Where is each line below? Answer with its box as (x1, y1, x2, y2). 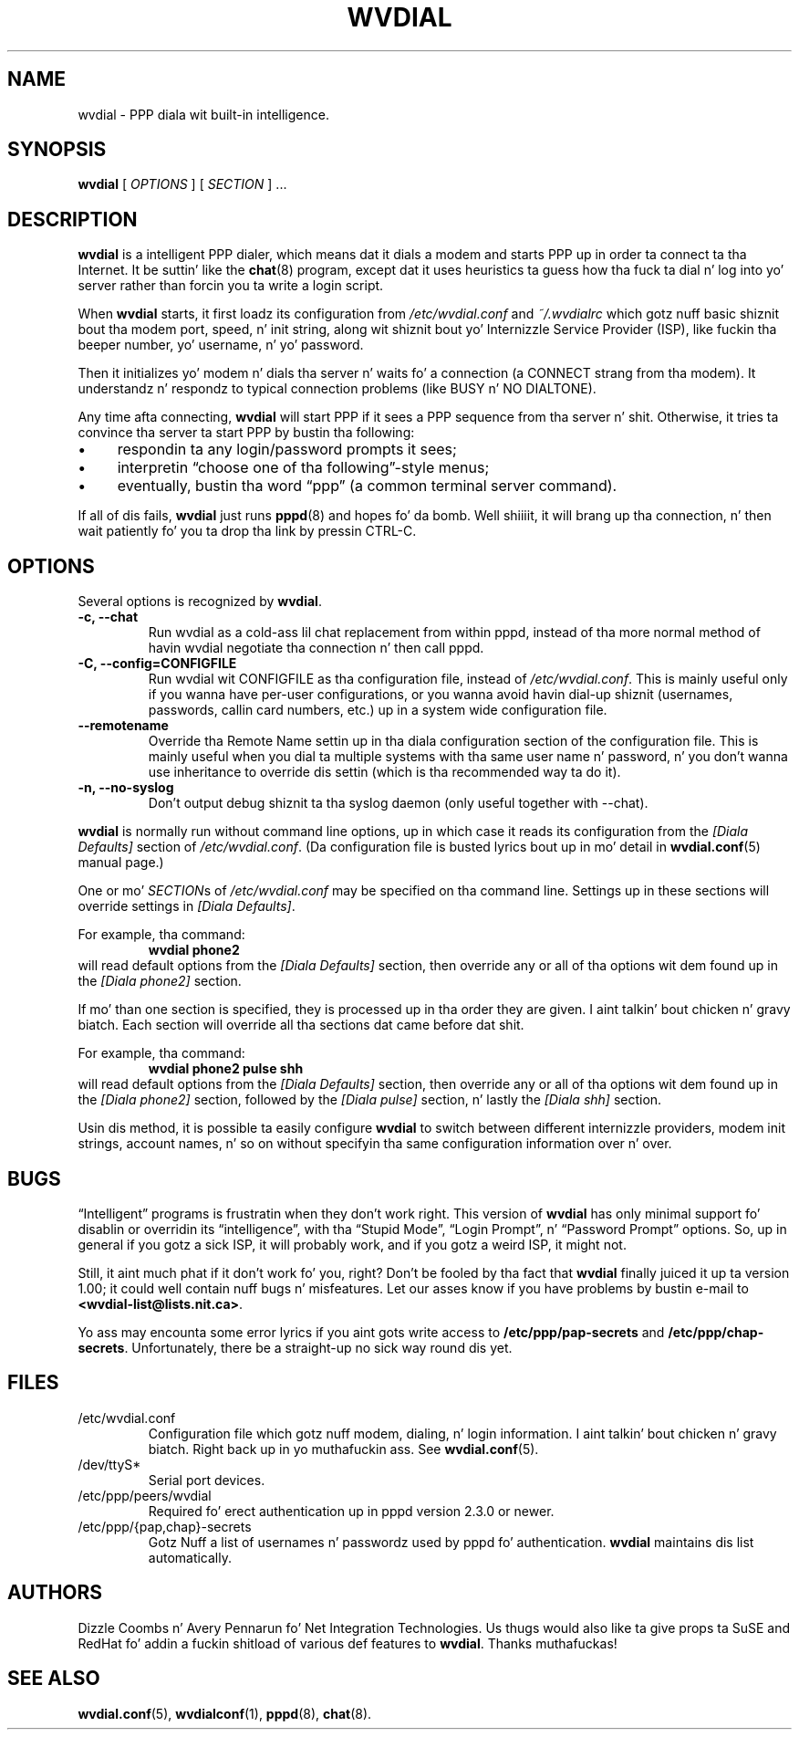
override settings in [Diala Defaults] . (78, 898, 296, 915)
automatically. (148, 1549, 233, 1565)
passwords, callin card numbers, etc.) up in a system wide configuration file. (148, 702, 607, 718)
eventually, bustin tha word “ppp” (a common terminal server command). (117, 476, 617, 496)
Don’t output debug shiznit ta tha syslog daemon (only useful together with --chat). (148, 795, 649, 811)
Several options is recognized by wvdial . (78, 593, 322, 610)
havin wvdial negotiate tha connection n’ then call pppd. (148, 640, 484, 656)
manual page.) (78, 854, 164, 871)
